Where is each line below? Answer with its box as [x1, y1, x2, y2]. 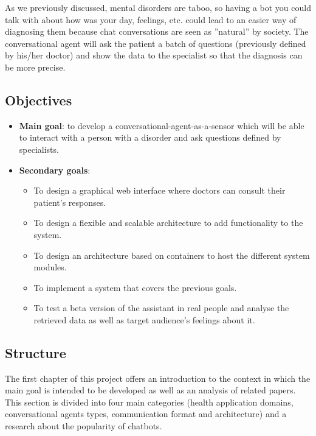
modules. [33, 261, 67, 273]
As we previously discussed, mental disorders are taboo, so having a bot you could [5, 1, 311, 13]
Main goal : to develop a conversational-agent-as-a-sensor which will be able [19, 119, 304, 132]
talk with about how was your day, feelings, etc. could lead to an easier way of [5, 13, 297, 26]
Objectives [5, 90, 72, 109]
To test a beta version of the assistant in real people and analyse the [33, 301, 289, 314]
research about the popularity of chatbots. [5, 420, 162, 432]
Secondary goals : [19, 163, 91, 176]
